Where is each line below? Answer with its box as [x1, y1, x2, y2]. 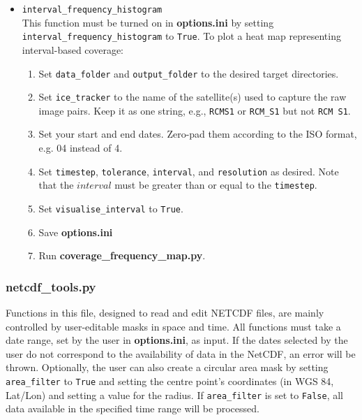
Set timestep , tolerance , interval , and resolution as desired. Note [38, 164, 339, 178]
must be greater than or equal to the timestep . [114, 178, 317, 192]
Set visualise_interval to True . [38, 201, 183, 215]
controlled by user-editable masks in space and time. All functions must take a [6, 319, 341, 333]
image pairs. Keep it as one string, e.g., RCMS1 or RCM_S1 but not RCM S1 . [38, 103, 351, 117]
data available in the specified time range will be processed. [6, 401, 259, 416]
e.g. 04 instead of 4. [38, 140, 123, 155]
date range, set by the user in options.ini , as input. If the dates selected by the [6, 333, 348, 347]
